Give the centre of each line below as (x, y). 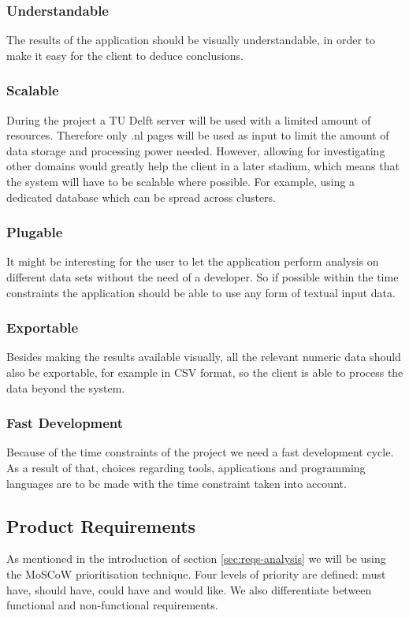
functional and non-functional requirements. (112, 605)
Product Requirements (101, 525)
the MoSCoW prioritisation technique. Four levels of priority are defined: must (196, 573)
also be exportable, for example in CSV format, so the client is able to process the (205, 372)
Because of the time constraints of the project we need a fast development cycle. (200, 452)
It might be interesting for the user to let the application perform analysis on (193, 261)
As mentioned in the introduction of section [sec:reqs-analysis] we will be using (196, 558)
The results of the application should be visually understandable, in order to (191, 40)
